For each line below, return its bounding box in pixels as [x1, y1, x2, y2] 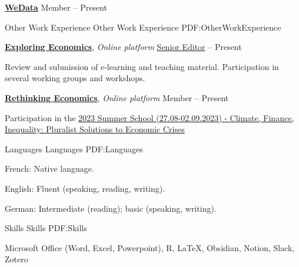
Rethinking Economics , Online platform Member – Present [5, 91, 229, 104]
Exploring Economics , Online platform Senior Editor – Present [5, 41, 242, 53]
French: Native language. [5, 162, 94, 175]
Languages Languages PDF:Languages [5, 142, 143, 155]
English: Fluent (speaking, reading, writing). [5, 182, 165, 194]
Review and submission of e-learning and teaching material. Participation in [5, 60, 279, 72]
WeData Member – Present [5, 1, 107, 13]
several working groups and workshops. [5, 72, 145, 84]
